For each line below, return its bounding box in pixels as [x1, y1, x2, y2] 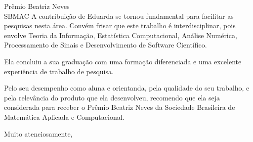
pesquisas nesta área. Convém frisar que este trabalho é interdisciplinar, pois [4, 20, 236, 31]
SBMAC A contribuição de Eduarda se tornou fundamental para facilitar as [4, 10, 234, 21]
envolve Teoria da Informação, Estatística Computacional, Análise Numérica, [4, 30, 237, 40]
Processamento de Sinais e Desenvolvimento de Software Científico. [4, 40, 207, 50]
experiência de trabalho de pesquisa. [4, 66, 114, 76]
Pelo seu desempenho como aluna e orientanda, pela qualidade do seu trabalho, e [4, 83, 250, 93]
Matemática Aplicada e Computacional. [4, 111, 125, 122]
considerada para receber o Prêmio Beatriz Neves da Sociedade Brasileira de [4, 102, 235, 112]
